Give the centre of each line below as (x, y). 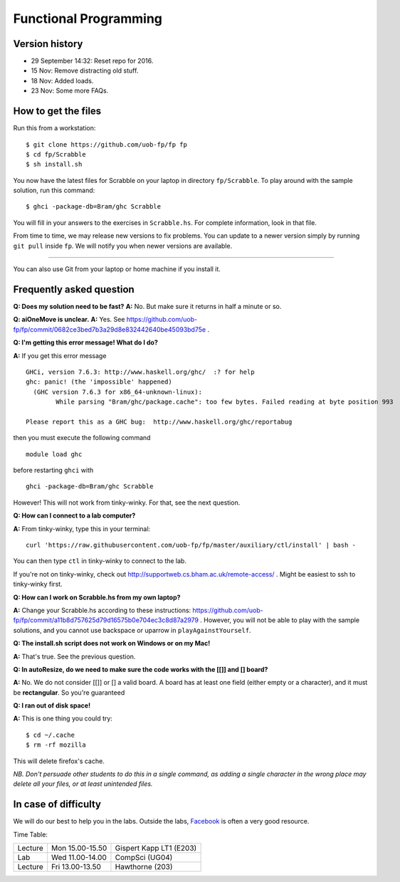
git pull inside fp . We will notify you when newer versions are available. (123, 246)
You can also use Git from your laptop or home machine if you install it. (117, 269)
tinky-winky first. (38, 584)
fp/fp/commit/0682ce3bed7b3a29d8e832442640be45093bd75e (110, 329)
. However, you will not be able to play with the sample (280, 620)
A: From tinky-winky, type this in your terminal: (82, 529)
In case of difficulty (57, 804)
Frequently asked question (74, 289)
